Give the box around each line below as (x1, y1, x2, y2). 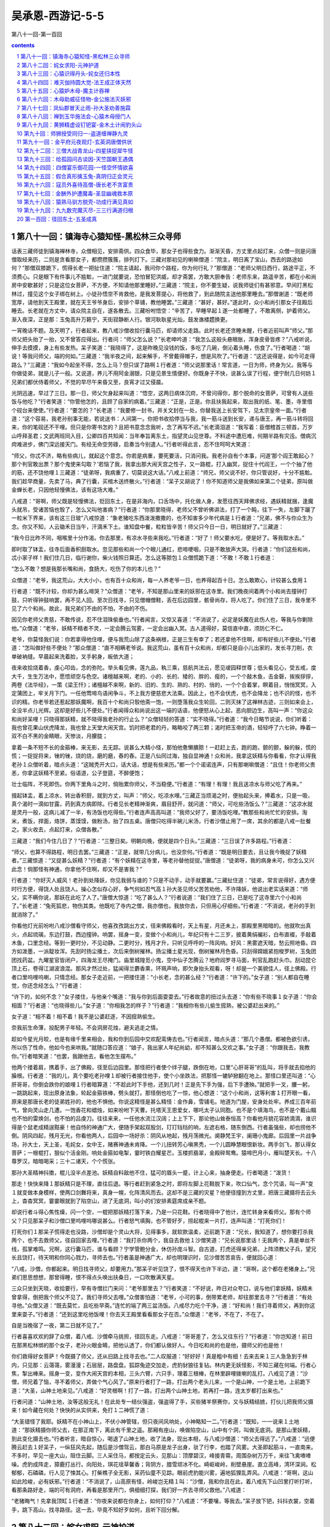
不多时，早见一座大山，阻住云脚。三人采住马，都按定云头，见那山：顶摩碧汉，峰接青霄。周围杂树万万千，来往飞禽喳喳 (11, 1452, 311, 1459)
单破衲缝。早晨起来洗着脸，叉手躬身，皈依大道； (11, 652, 134, 660)
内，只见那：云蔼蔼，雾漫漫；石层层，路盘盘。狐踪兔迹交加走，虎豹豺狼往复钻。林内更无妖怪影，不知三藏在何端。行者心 (11, 1361, 317, 1368)
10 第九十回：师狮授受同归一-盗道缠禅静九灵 (16, 129, 128, 137)
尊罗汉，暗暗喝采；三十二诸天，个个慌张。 (11, 1157, 119, 1165)
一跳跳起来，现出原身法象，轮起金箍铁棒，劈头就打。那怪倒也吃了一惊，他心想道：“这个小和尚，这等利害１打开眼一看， (11, 1089, 314, 1096)
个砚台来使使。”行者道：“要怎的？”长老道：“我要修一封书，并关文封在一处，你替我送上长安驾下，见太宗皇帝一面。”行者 (11, 406, 307, 414)
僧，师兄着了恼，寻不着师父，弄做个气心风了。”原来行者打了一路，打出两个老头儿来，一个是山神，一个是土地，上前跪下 (11, 1378, 311, 1386)
